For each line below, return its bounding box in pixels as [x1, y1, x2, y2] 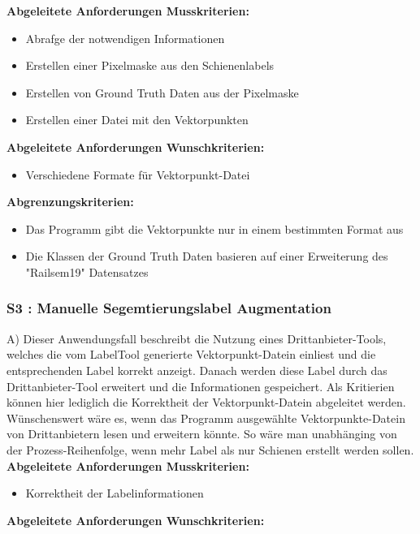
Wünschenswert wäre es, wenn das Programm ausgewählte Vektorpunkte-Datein [6, 409, 405, 426]
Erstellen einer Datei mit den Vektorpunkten [25, 111, 249, 128]
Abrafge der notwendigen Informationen [25, 29, 225, 46]
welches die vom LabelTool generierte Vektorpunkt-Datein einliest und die [6, 346, 376, 363]
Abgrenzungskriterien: [6, 193, 134, 210]
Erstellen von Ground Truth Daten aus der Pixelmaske [25, 84, 299, 101]
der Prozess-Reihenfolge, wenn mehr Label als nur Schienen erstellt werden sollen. [6, 441, 414, 458]
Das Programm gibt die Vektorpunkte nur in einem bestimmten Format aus [25, 220, 404, 237]
